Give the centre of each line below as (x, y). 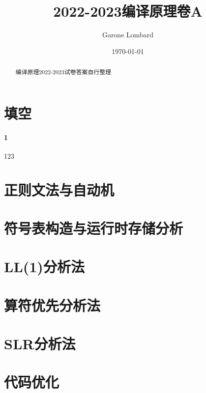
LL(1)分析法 (44, 267)
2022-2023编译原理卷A (128, 11)
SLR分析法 (40, 344)
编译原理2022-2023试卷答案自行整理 (63, 72)
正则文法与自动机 (59, 189)
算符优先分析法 (52, 305)
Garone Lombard (128, 35)
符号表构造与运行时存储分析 (94, 228)
